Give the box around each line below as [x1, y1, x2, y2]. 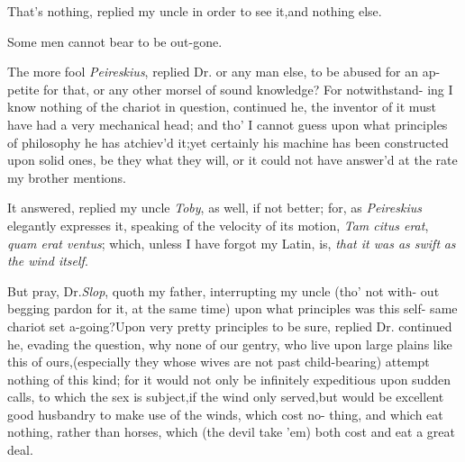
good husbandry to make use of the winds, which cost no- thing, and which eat [7, 404, 443, 423]
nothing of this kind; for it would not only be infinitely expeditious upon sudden [7, 369, 451, 388]
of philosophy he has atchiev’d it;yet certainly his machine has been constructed [7, 132, 449, 151]
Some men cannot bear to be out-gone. [7, 32, 223, 50]
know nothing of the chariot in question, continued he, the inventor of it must [7, 97, 436, 116]
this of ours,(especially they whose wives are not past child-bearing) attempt [7, 352, 430, 371]
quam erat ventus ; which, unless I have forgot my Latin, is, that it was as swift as [7, 233, 456, 252]
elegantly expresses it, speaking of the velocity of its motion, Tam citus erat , [7, 215, 429, 234]
